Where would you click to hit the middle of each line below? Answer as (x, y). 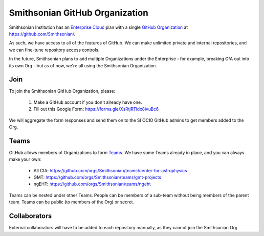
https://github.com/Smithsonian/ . (42, 34)
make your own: (25, 159)
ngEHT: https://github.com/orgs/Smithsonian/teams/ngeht (92, 184)
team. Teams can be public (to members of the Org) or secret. (72, 202)
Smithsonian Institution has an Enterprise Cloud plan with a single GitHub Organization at (99, 27)
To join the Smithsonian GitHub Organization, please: (62, 91)
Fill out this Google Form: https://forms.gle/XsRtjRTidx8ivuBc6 (96, 109)
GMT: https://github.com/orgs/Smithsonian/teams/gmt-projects (97, 177)
